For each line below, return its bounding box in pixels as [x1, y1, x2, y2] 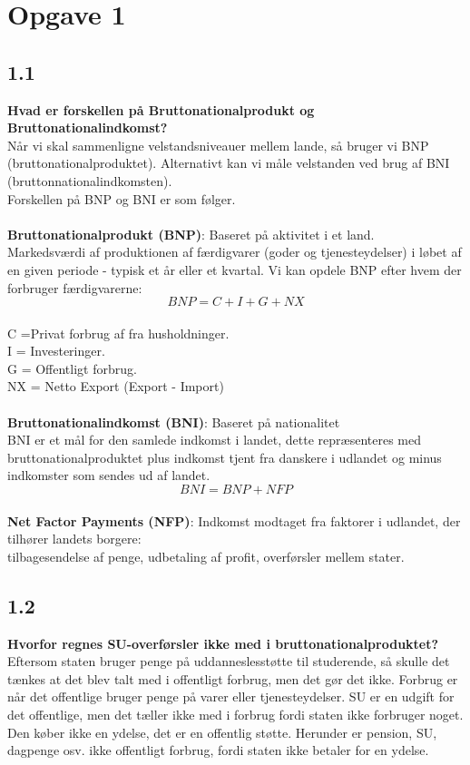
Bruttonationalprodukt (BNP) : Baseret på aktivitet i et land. [7, 224, 375, 243]
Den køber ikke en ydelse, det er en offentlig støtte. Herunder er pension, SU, [7, 722, 437, 741]
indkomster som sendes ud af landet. [7, 466, 211, 485]
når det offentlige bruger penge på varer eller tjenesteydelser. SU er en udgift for [7, 687, 455, 706]
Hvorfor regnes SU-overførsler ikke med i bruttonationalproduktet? [7, 633, 439, 652]
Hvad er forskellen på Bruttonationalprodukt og [7, 100, 315, 119]
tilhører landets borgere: [7, 529, 142, 548]
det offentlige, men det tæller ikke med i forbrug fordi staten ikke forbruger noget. [7, 705, 464, 723]
